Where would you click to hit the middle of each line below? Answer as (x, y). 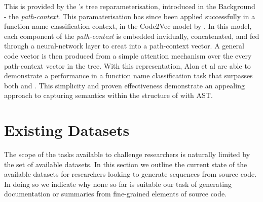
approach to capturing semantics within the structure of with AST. (108, 95)
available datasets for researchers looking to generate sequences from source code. (130, 174)
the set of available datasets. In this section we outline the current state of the (126, 164)
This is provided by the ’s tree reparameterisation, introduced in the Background (130, 6)
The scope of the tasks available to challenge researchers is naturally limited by (127, 154)
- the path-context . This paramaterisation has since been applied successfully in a (130, 16)
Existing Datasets (67, 130)
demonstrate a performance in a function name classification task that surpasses (128, 75)
